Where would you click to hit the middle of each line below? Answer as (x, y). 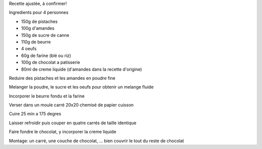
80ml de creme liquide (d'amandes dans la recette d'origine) (82, 69)
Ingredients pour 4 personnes (39, 13)
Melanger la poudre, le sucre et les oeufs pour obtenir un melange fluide (81, 87)
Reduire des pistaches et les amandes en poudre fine (62, 78)
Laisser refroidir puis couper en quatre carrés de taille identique (73, 123)
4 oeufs (29, 49)
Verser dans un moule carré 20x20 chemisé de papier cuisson (71, 105)
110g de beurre (36, 42)
